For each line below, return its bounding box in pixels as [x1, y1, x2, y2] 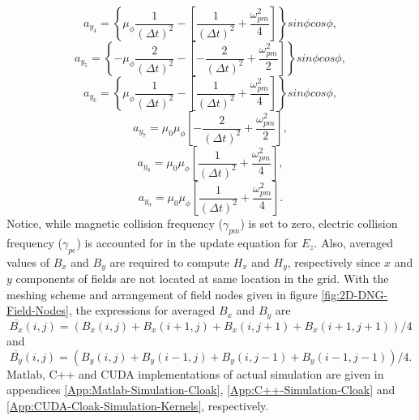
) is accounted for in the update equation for [76, 234, 298, 251]
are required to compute [109, 253, 229, 270]
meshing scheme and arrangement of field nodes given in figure [6, 285, 318, 302]
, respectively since [287, 253, 381, 270]
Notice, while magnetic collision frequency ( [6, 215, 223, 231]
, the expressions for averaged [68, 302, 216, 319]
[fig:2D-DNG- [321, 285, 388, 302]
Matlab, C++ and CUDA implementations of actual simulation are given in [6, 365, 384, 382]
